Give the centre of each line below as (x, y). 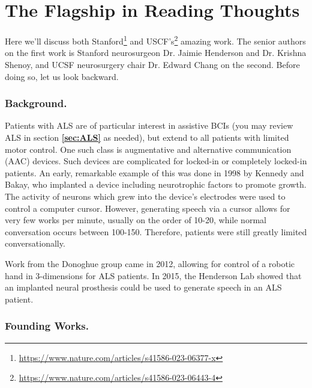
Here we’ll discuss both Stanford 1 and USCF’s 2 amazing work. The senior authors (155, 40)
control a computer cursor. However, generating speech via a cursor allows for (148, 208)
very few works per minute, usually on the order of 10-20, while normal (136, 220)
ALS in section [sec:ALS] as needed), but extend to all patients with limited (147, 137)
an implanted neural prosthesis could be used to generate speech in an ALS (143, 287)
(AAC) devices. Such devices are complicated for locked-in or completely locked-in (156, 161)
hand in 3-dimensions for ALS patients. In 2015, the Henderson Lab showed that (153, 275)
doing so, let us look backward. (62, 76)
